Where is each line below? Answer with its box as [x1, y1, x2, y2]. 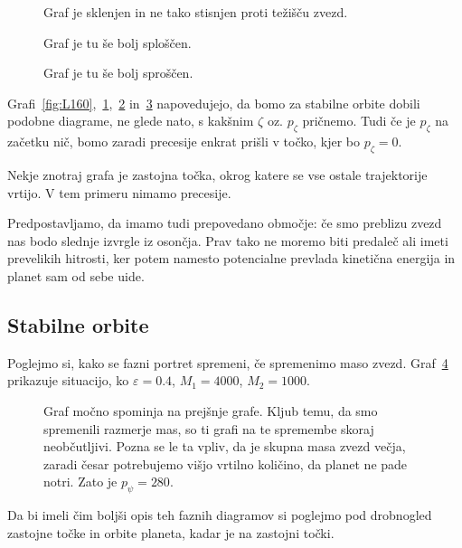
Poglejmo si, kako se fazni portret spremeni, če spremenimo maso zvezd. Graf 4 [7, 353, 448, 372]
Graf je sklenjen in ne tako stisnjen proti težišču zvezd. [43, 3, 348, 21]
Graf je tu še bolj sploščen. [43, 33, 192, 52]
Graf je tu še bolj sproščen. [43, 63, 193, 82]
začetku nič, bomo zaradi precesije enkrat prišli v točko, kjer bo [7, 132, 361, 151]
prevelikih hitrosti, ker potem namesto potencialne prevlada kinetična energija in [7, 249, 456, 268]
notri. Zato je [43, 472, 118, 491]
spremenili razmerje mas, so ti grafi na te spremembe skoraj [43, 419, 374, 438]
